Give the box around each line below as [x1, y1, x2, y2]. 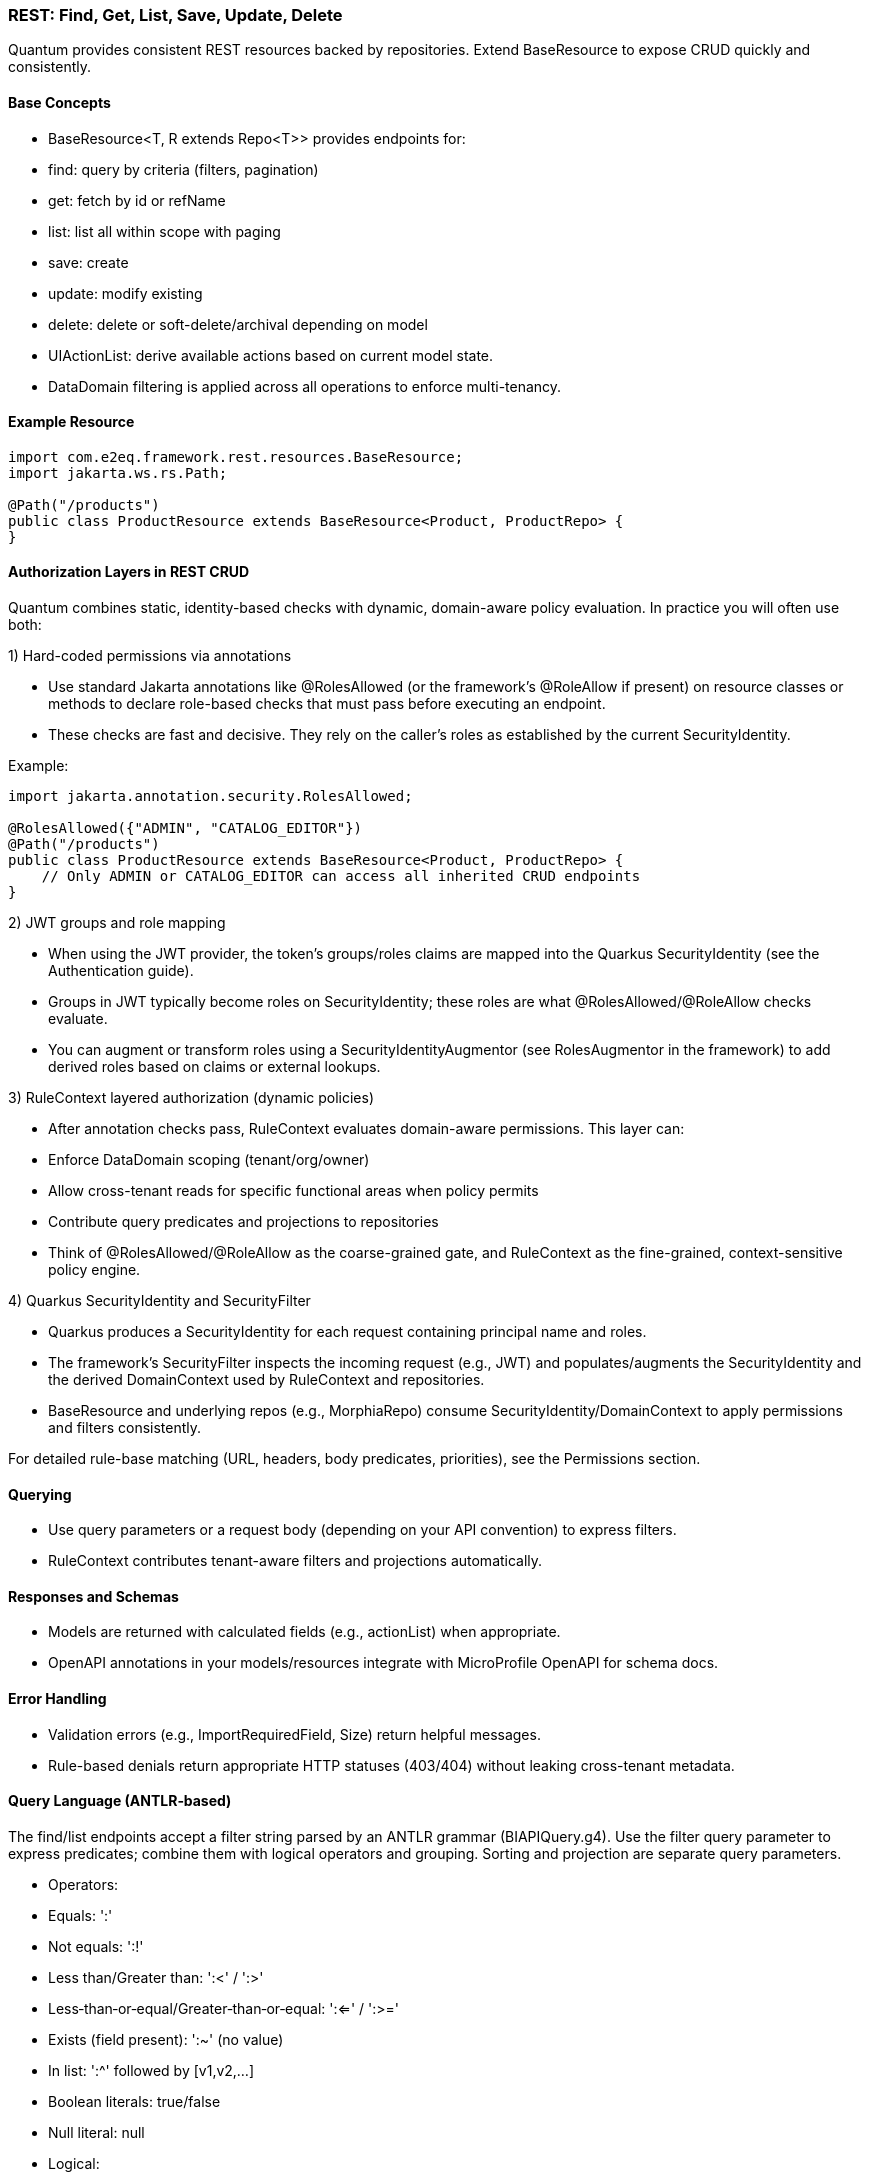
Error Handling [8, 1690, 107, 1708]
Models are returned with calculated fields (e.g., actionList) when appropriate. [48, 1623, 561, 1641]
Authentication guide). [48, 962, 194, 980]
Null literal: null [48, 2123, 145, 2141]
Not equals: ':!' [48, 1937, 144, 1955]
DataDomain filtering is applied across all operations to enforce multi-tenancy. [48, 377, 562, 395]
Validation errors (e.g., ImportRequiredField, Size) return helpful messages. [48, 1725, 541, 1743]
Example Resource [8, 413, 135, 431]
